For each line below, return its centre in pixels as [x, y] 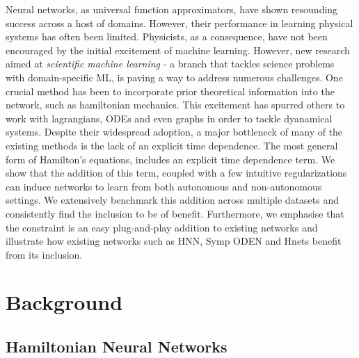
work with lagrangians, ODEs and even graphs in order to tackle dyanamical [169, 118]
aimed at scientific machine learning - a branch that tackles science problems [170, 64]
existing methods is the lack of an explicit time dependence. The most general [172, 145]
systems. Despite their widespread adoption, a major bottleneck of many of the [174, 132]
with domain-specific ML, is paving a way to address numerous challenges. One [174, 77]
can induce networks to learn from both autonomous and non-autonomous [164, 186]
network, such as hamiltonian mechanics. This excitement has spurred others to [175, 105]
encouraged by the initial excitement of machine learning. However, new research [178, 50]
